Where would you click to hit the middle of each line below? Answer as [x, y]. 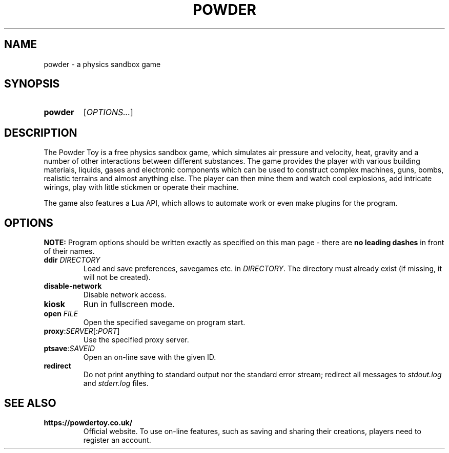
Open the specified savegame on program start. [164, 322]
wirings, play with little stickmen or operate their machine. [141, 187]
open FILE [61, 314]
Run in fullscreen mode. [129, 304]
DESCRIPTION [41, 133]
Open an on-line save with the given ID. [150, 357]
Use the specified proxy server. [136, 340]
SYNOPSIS [32, 84]
